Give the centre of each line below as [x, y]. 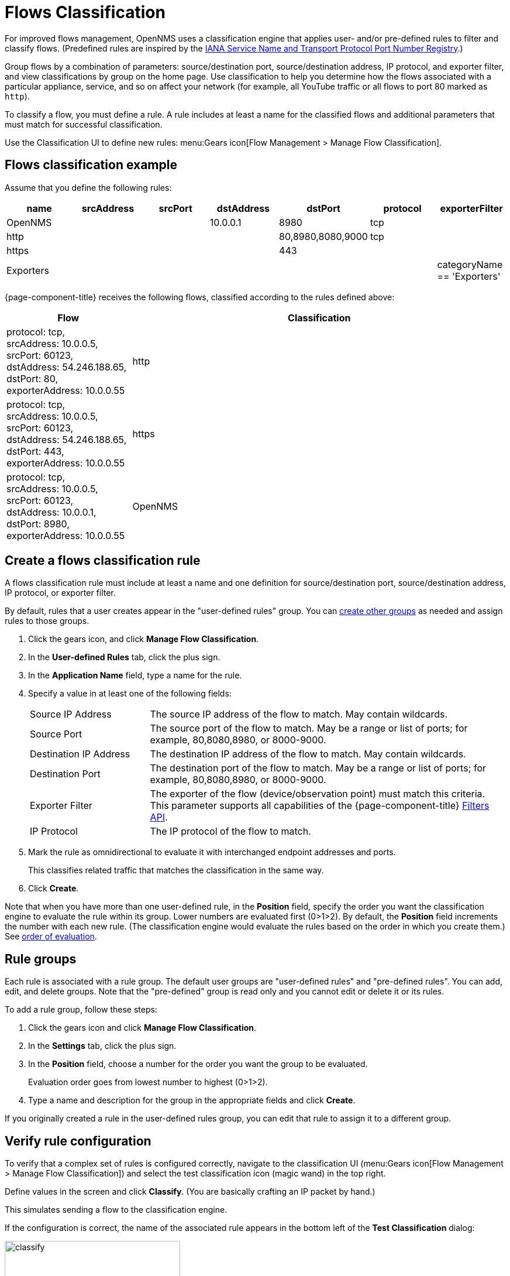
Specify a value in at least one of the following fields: [130, 694]
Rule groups [41, 959]
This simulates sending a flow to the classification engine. [116, 1210]
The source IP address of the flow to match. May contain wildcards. [299, 714]
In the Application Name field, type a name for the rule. [135, 675]
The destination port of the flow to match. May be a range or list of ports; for [318, 768]
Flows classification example [91, 165]
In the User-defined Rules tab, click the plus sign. [124, 657]
